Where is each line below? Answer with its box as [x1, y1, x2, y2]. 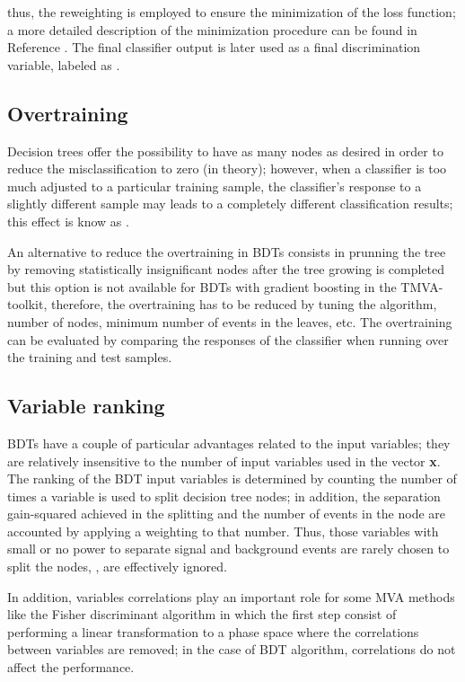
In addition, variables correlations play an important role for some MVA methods [7, 587, 455, 606]
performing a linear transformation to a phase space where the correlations [7, 622, 419, 641]
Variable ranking [7, 392, 165, 420]
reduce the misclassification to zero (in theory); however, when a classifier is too [7, 159, 447, 178]
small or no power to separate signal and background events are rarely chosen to [7, 539, 450, 558]
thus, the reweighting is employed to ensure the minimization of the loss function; [7, 3, 456, 21]
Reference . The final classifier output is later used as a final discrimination [7, 38, 421, 57]
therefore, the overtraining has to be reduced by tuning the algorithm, [51, 295, 437, 314]
